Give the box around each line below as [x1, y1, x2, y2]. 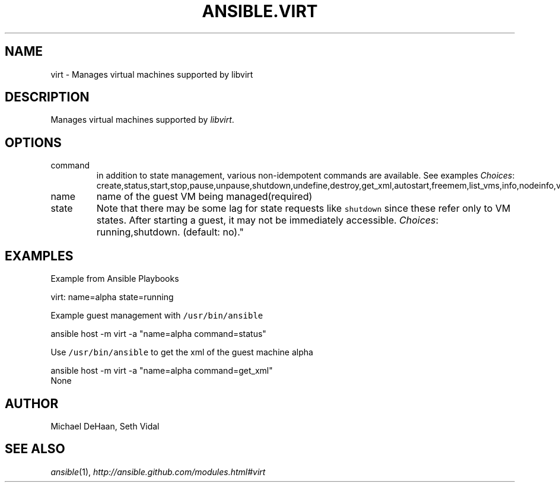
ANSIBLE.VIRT [202, 1, 318, 21]
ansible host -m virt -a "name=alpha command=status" [50, 329, 266, 339]
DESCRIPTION [5, 90, 90, 105]
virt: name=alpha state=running [50, 292, 174, 303]
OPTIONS [5, 135, 62, 150]
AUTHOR [5, 396, 59, 411]
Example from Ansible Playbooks [50, 273, 179, 284]
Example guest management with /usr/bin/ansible [50, 310, 263, 321]
